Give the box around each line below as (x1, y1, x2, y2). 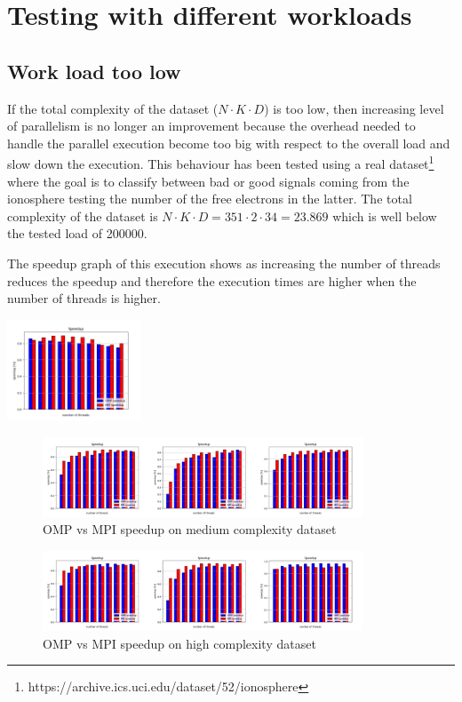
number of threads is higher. (7, 289, 161, 307)
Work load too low (7, 57, 181, 84)
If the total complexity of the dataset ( (7, 99, 219, 117)
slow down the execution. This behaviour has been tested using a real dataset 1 (7, 152, 434, 173)
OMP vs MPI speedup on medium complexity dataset (43, 520, 337, 538)
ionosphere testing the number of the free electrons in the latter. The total (7, 189, 412, 208)
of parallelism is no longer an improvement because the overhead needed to (7, 116, 416, 135)
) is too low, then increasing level (264, 99, 444, 117)
